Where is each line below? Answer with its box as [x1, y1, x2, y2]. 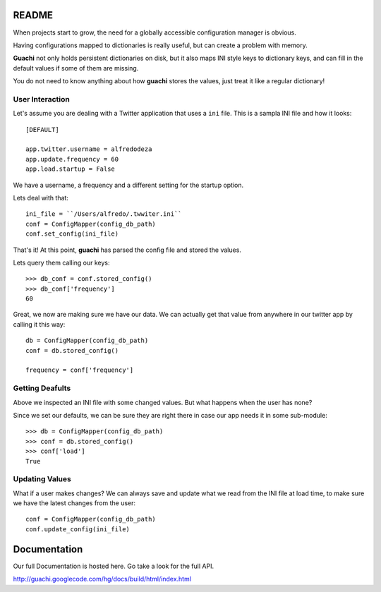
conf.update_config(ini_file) [25, 525, 131, 533]
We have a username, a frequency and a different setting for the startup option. [13, 181, 244, 189]
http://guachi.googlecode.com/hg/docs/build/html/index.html [13, 575, 192, 584]
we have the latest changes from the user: [13, 499, 136, 507]
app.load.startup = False [25, 165, 116, 173]
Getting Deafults [13, 383, 71, 393]
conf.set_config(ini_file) [25, 230, 119, 238]
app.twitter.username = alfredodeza [25, 145, 152, 153]
